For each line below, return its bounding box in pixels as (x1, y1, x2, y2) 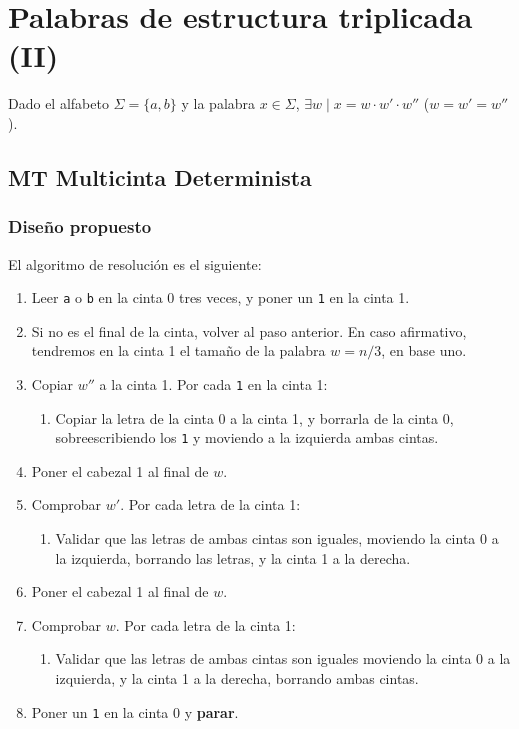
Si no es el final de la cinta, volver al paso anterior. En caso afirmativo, (31, 320, 467, 341)
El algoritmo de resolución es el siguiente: (8, 253, 262, 274)
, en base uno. (381, 340, 467, 361)
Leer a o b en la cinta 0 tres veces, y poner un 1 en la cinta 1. (31, 287, 410, 308)
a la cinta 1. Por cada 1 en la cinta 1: (99, 373, 328, 394)
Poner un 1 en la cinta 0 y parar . (31, 701, 239, 722)
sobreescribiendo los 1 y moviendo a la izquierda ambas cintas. (55, 427, 439, 448)
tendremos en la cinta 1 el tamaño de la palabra (31, 340, 326, 361)
